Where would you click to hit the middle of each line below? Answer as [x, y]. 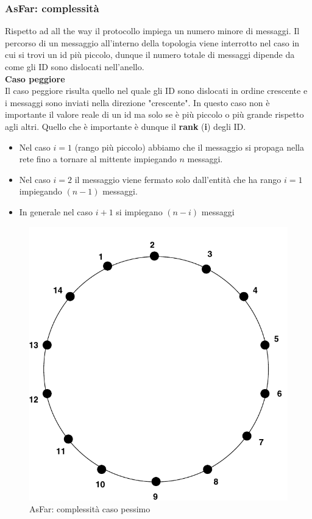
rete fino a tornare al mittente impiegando [98, 159]
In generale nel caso [56, 211]
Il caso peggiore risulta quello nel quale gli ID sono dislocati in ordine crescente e [156, 91]
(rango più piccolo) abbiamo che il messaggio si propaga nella [189, 147]
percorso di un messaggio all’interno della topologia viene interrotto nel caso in [152, 42]
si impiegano [139, 211]
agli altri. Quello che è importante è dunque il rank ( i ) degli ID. [126, 126]
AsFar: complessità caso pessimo [90, 509]
